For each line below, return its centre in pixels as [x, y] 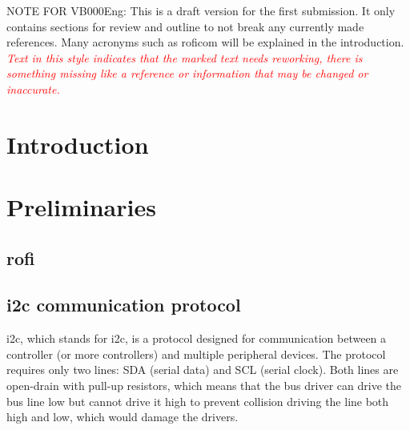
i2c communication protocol [124, 305]
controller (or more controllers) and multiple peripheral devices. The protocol [196, 354]
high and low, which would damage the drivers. [123, 417]
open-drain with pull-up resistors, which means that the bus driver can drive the [204, 386]
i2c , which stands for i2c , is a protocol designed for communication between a [197, 338]
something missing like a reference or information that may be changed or [187, 73]
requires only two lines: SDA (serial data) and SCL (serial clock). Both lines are [203, 370]
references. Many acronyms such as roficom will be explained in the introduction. [205, 42]
